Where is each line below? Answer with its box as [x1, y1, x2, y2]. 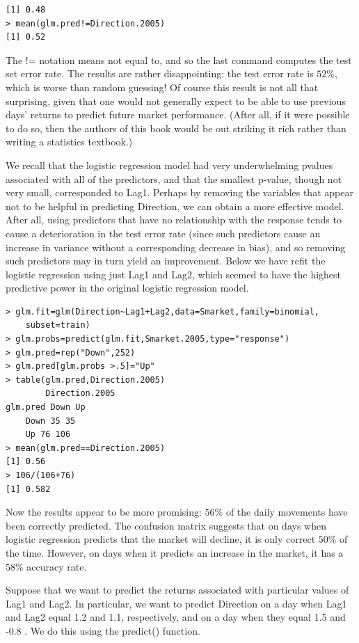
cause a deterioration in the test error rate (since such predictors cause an [6, 225, 321, 240]
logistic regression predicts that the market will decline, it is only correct [6, 532, 316, 546]
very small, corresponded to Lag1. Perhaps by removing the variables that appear [6, 185, 353, 200]
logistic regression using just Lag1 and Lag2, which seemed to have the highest [6, 267, 342, 281]
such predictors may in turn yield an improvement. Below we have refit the [6, 253, 326, 268]
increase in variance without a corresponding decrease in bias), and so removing [6, 239, 346, 254]
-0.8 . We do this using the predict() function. [6, 623, 200, 637]
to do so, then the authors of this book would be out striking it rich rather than [6, 120, 346, 135]
